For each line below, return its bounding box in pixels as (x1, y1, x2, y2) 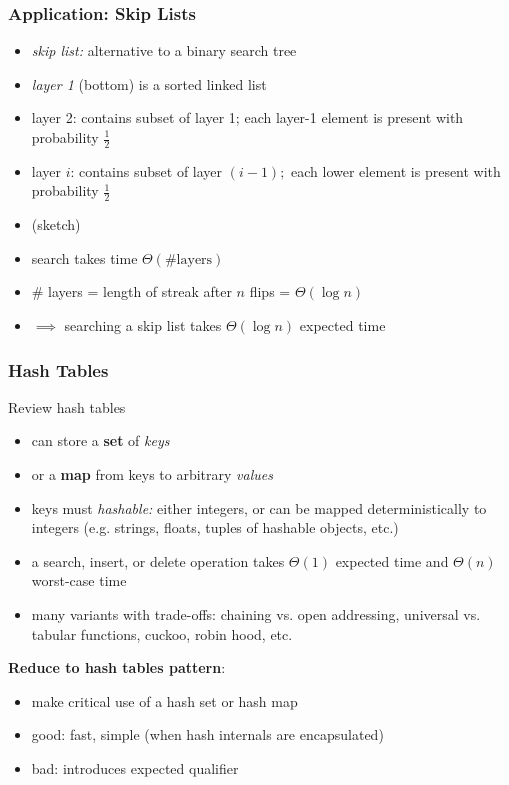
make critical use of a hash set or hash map (31, 690, 298, 711)
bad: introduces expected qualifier (31, 757, 239, 778)
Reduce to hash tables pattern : (8, 657, 226, 678)
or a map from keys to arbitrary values (31, 464, 273, 485)
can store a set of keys (31, 430, 170, 451)
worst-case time (31, 570, 127, 591)
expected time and (335, 550, 449, 571)
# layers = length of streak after (31, 281, 232, 302)
